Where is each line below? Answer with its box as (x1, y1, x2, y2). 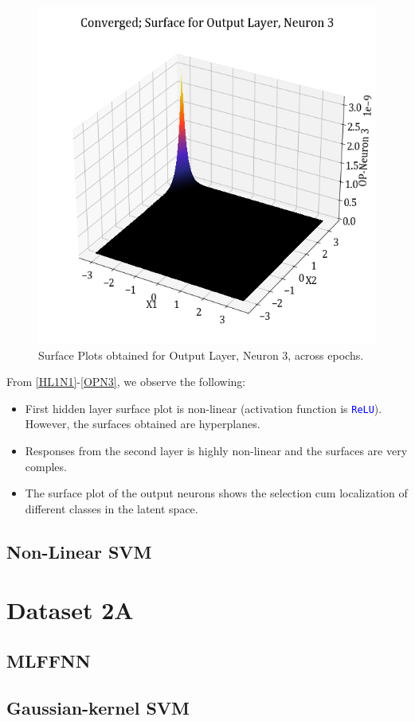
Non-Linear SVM (6, 539, 152, 563)
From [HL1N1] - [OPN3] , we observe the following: (6, 373, 246, 390)
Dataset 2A (6, 594, 134, 626)
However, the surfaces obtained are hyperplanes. (25, 415, 260, 432)
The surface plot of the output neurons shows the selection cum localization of (25, 485, 408, 501)
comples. (25, 458, 67, 474)
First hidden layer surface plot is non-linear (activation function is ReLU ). (25, 399, 382, 416)
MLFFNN (6, 648, 91, 672)
